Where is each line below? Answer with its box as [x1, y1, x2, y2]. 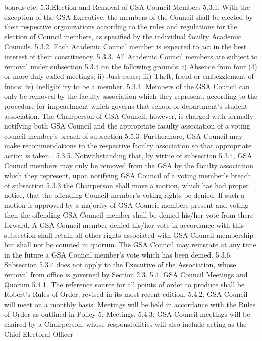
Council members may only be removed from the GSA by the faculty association [4, 160, 253, 170]
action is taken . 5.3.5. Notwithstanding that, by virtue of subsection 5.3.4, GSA [4, 150, 252, 160]
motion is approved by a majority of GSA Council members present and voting [4, 199, 249, 210]
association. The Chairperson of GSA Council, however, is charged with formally [4, 110, 254, 121]
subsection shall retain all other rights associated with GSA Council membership [4, 229, 254, 240]
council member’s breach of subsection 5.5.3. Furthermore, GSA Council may [4, 130, 243, 141]
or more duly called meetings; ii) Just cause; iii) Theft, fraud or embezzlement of [4, 71, 254, 81]
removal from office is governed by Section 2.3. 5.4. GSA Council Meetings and [4, 269, 248, 280]
